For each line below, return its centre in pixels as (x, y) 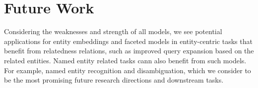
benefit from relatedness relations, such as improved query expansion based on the (129, 51)
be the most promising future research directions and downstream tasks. (114, 80)
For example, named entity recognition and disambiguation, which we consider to (128, 70)
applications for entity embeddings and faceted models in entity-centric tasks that (128, 41)
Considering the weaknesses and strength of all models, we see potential (113, 31)
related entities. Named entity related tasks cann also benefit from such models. (125, 60)
